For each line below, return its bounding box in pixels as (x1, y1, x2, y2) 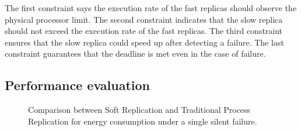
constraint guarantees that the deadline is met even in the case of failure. (5, 47, 266, 60)
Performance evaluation (5, 76, 150, 94)
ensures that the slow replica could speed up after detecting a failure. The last (5, 36, 284, 48)
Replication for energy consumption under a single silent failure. (28, 115, 257, 127)
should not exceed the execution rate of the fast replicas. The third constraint (5, 25, 283, 37)
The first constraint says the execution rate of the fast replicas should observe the (5, 2, 297, 13)
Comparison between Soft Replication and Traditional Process (28, 104, 251, 116)
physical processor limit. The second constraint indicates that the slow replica (5, 13, 283, 25)
